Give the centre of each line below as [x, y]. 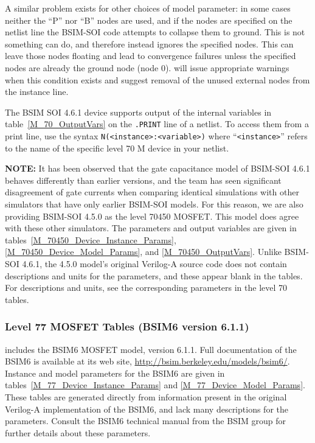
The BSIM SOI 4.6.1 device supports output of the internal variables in [138, 112]
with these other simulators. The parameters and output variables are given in [151, 228]
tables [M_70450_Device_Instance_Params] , [91, 239]
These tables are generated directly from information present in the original [146, 396]
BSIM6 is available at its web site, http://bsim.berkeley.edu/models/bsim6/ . [147, 361]
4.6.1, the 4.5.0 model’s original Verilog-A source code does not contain [154, 263]
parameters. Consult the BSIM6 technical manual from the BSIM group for [145, 421]
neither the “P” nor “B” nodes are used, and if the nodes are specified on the [149, 20]
